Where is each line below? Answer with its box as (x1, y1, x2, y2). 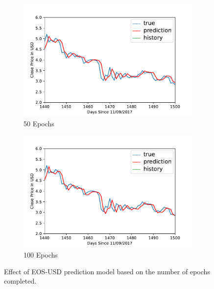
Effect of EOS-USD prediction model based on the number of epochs (4, 266, 210, 276)
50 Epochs (24, 118, 54, 128)
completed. (4, 276, 37, 286)
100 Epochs (24, 250, 58, 260)
